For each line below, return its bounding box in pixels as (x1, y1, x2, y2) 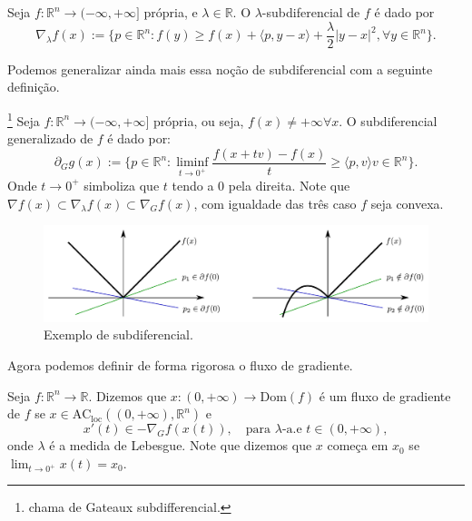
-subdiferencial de (261, 3, 360, 21)
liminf (176, 156, 209, 170)
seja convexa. (370, 193, 444, 212)
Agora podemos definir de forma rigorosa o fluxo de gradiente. (7, 355, 353, 374)
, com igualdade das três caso (193, 193, 357, 212)
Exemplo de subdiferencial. (44, 325, 193, 344)
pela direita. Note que (228, 175, 350, 194)
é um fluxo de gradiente (319, 386, 451, 405)
